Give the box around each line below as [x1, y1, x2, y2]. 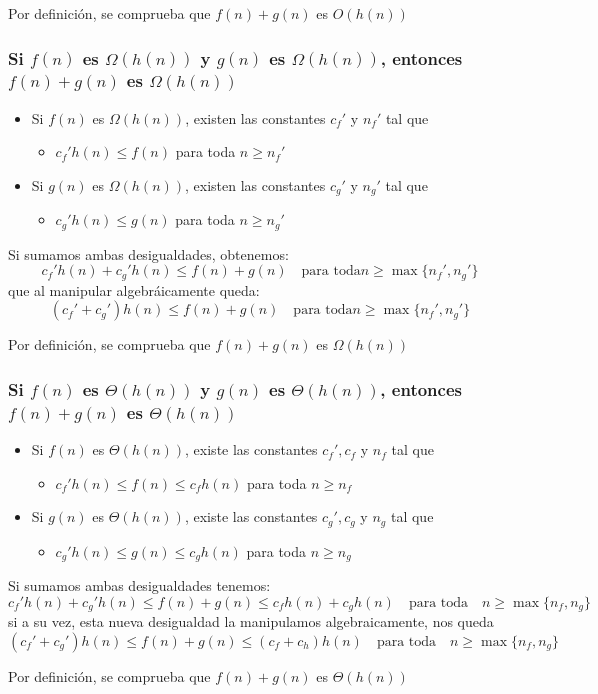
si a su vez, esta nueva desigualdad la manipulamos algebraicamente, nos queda [8, 611, 494, 632]
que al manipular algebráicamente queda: [8, 279, 260, 300]
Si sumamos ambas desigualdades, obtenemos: [8, 243, 289, 264]
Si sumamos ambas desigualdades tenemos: [8, 575, 271, 596]
